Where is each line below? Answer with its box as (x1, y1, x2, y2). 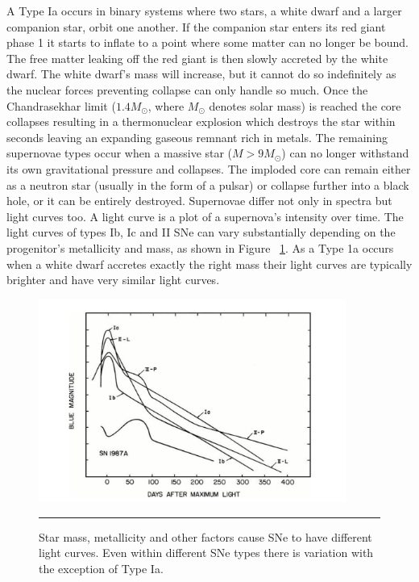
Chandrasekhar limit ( (6, 97, 116, 114)
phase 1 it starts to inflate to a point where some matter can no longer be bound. (6, 34, 409, 51)
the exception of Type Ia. (39, 560, 164, 576)
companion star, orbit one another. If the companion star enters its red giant (6, 18, 386, 35)
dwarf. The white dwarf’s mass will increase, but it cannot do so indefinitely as (6, 65, 396, 82)
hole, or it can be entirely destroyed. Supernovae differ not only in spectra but (6, 192, 392, 209)
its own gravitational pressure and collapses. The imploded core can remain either (6, 160, 411, 177)
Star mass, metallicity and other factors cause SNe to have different (39, 528, 372, 545)
